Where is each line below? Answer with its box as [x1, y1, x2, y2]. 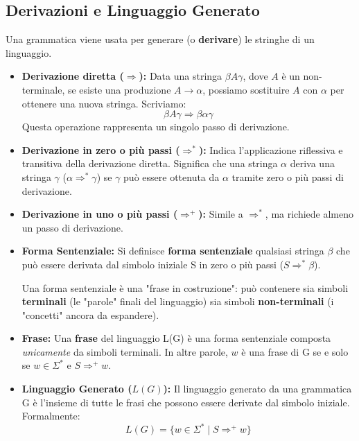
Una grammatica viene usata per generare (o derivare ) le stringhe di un [6, 32, 315, 46]
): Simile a [198, 207, 243, 221]
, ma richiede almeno [265, 207, 354, 221]
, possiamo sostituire [202, 82, 290, 96]
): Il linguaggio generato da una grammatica [163, 381, 352, 396]
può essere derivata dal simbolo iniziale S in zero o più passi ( [21, 257, 284, 271]
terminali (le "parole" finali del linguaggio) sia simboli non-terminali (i [21, 294, 334, 309]
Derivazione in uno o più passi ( [21, 207, 178, 221]
